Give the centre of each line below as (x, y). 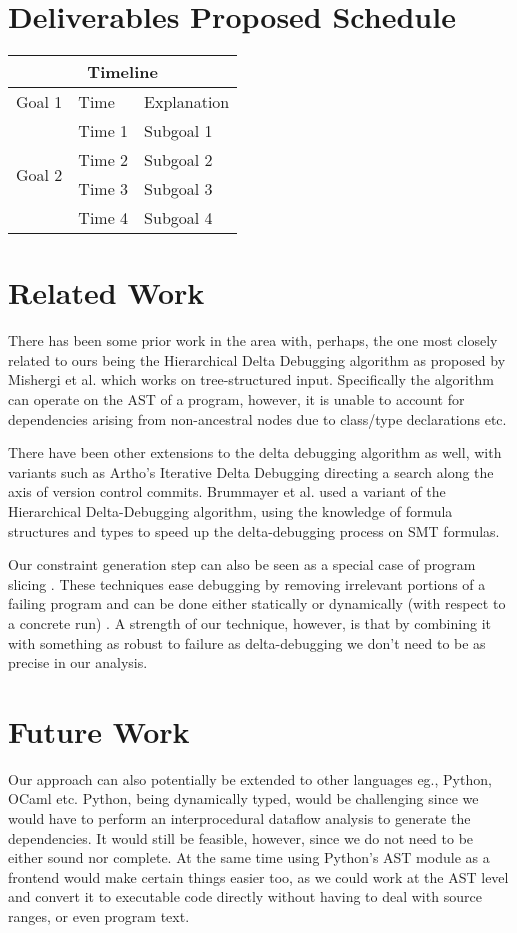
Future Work (99, 730)
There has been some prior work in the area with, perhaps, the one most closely (253, 340)
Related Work (106, 292)
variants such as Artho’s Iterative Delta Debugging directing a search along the (251, 471)
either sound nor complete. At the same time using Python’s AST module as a (249, 857)
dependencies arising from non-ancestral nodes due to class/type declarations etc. (257, 418)
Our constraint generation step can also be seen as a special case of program (242, 564)
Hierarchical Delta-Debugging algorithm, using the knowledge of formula (230, 511)
